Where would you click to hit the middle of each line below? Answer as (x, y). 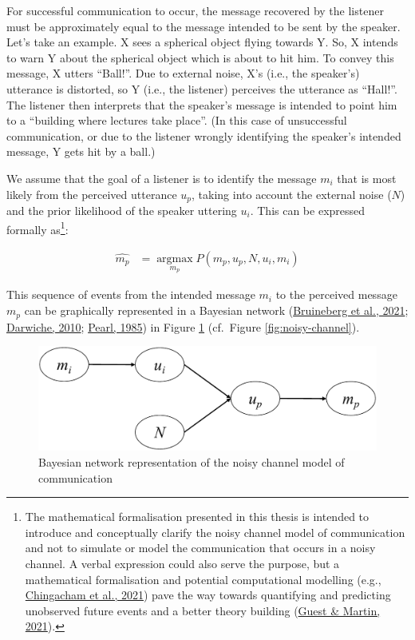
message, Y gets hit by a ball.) (81, 151)
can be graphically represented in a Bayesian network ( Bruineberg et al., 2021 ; (216, 310)
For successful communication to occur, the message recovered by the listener (195, 10)
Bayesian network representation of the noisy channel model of (192, 461)
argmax (175, 258)
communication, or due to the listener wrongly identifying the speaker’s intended (204, 135)
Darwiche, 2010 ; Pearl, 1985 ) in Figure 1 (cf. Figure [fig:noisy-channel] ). (183, 326)
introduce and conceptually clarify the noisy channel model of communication (215, 532)
